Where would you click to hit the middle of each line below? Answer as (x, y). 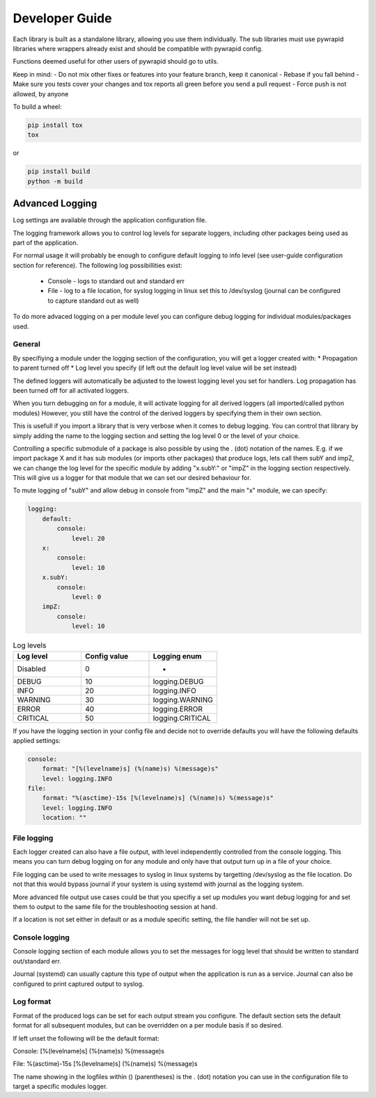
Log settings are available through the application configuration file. (110, 220)
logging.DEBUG (179, 682)
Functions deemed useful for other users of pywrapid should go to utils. (116, 61)
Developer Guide (62, 18)
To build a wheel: (37, 106)
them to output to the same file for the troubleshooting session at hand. (115, 906)
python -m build (55, 181)
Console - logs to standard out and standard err (116, 281)
